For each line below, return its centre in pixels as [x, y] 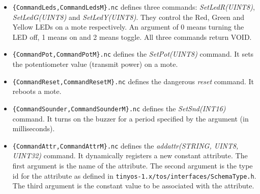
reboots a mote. [37, 91]
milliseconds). [34, 128]
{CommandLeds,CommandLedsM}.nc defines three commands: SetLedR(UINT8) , [134, 7]
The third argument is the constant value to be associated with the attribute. [133, 186]
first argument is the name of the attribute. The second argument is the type [133, 166]
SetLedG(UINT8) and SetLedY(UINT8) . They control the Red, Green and [128, 17]
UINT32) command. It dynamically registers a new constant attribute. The [130, 155]
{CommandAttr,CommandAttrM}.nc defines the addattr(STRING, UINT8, [125, 145]
